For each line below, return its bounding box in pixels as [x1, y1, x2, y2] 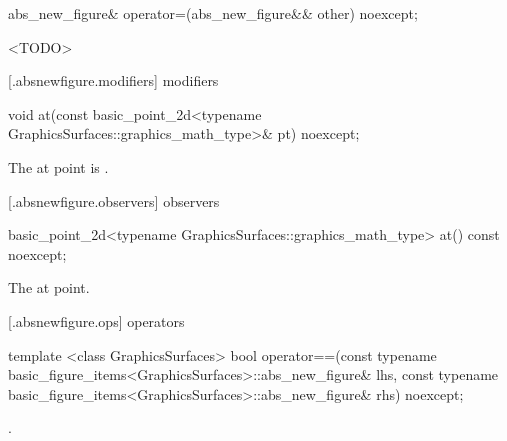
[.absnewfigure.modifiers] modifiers [8, 70, 219, 91]
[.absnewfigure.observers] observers [8, 190, 220, 211]
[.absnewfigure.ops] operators [8, 310, 185, 331]
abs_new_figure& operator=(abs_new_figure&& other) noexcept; [8, 3, 418, 23]
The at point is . [8, 156, 109, 177]
